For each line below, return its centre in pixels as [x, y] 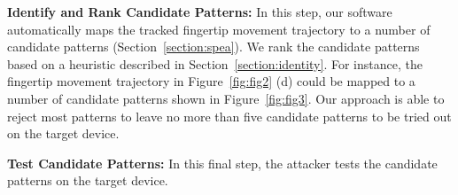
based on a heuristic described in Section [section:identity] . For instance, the [215, 63]
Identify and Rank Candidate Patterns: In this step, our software [200, 12]
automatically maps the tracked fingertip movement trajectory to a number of [219, 29]
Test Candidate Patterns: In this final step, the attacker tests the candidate [222, 163]
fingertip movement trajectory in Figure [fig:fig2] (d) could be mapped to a [211, 81]
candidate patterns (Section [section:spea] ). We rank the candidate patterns [213, 47]
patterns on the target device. [88, 180]
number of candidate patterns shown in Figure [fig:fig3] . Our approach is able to [226, 98]
